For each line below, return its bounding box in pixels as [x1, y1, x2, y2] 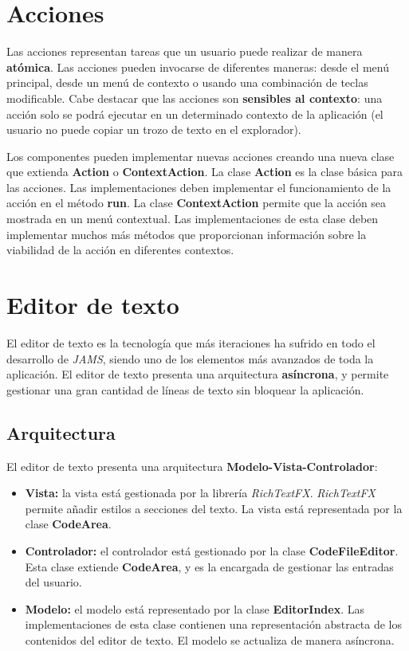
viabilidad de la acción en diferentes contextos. [6, 241, 234, 258]
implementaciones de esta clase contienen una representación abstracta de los [25, 616, 403, 633]
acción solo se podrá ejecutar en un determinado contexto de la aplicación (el [6, 105, 383, 122]
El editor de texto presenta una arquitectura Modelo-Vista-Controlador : [6, 457, 378, 474]
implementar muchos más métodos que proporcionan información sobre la [6, 225, 367, 242]
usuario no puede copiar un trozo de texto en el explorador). [6, 121, 301, 138]
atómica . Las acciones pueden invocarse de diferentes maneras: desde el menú [6, 58, 389, 75]
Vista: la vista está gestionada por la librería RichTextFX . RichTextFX [25, 484, 376, 501]
